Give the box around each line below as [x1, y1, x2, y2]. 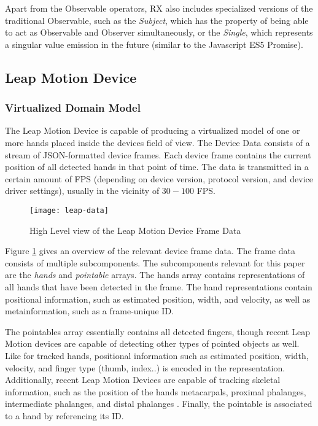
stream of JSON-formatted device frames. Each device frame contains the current [5, 148, 311, 161]
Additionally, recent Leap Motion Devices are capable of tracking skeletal [5, 373, 281, 386]
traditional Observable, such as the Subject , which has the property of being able [5, 14, 309, 26]
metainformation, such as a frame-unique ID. [5, 304, 174, 317]
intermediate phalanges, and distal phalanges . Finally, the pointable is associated [5, 397, 312, 410]
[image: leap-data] [29, 206, 109, 215]
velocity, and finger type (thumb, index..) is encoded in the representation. [5, 361, 285, 374]
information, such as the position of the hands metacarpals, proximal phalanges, [5, 385, 306, 398]
